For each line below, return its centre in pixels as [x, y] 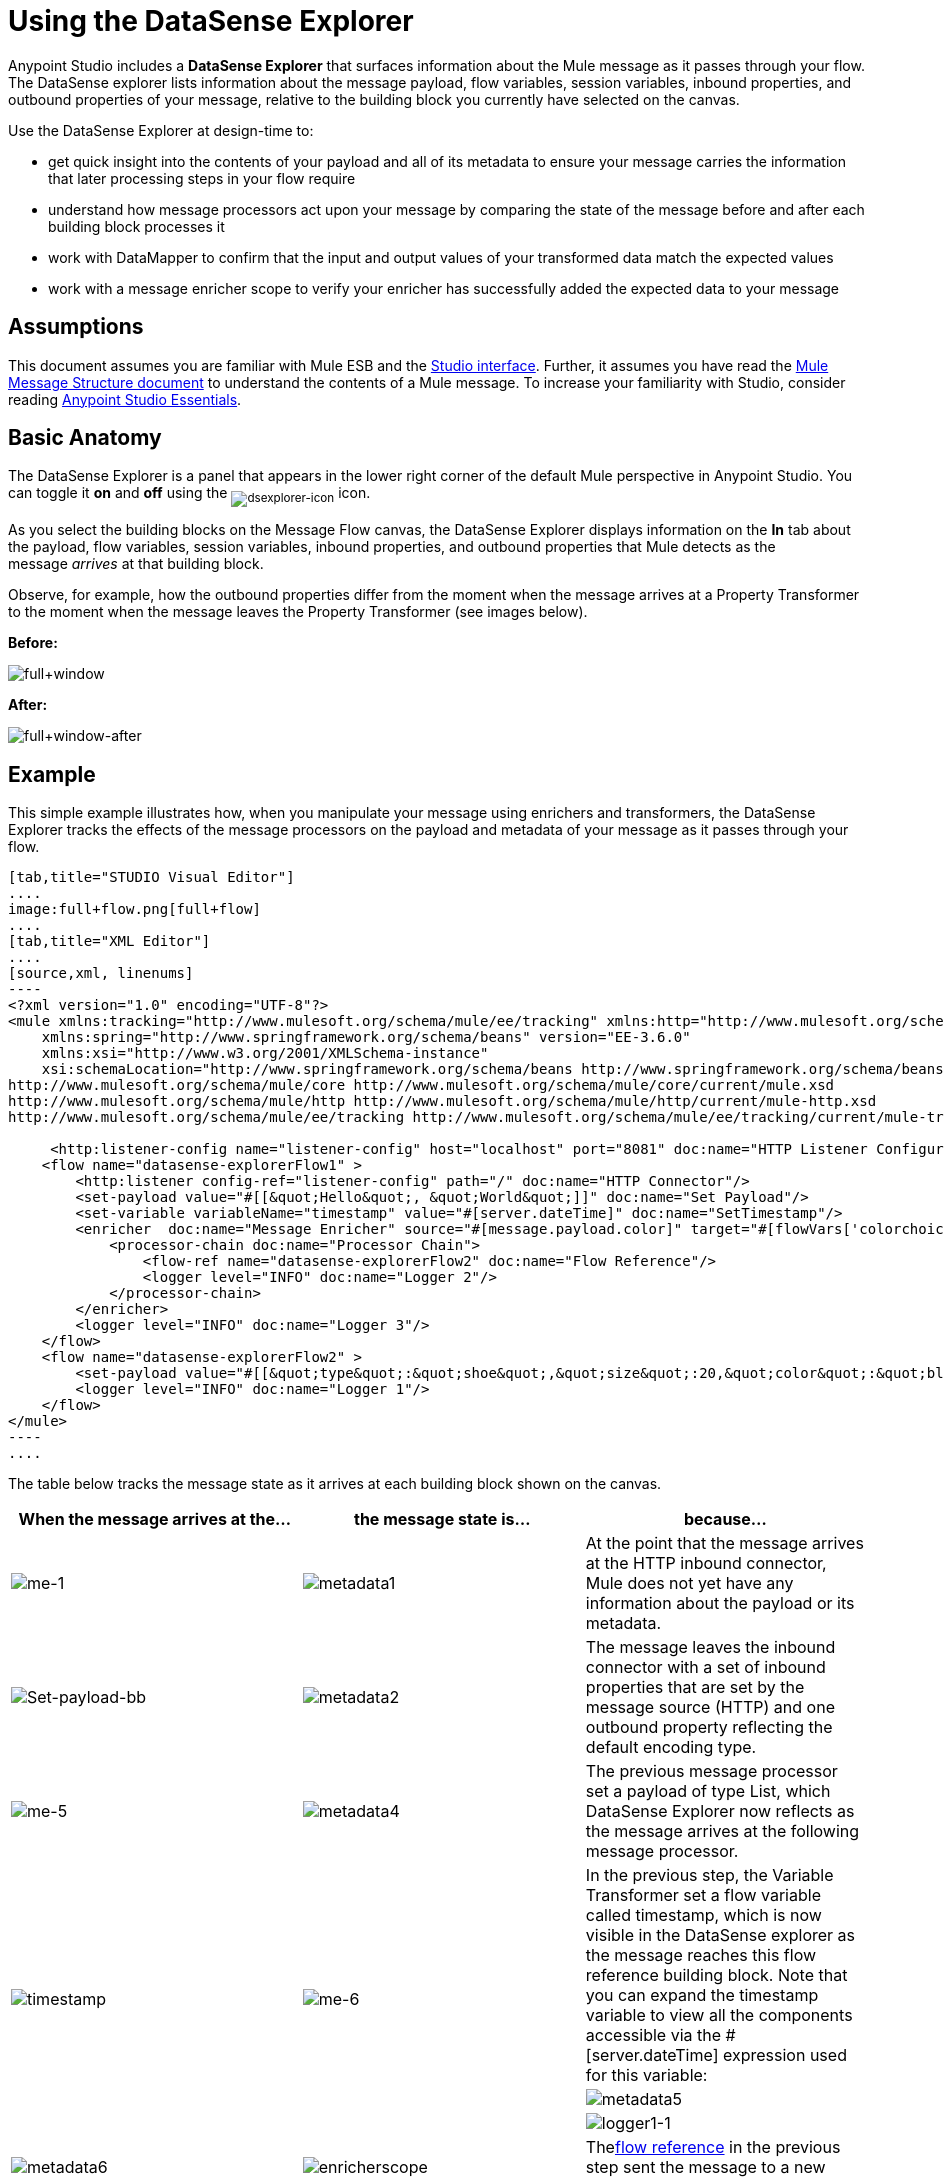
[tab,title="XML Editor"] [109, 941]
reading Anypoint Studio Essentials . [125, 399]
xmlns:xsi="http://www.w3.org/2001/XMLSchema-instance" [265, 1053]
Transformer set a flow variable [703, 1895]
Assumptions [76, 327]
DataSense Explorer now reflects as [720, 1811]
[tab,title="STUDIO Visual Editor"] [151, 877]
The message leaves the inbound [710, 1647]
